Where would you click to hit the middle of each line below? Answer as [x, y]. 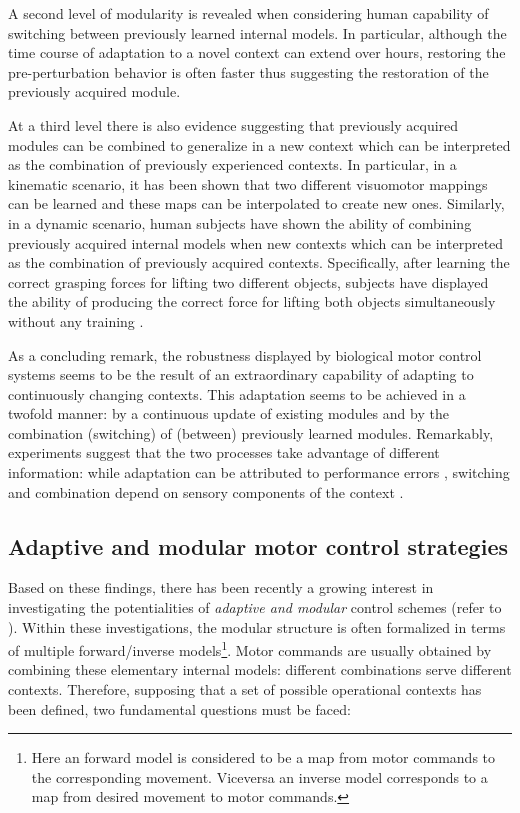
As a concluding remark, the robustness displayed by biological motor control [245, 354]
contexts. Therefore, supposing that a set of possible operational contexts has [245, 689]
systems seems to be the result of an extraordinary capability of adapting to [241, 374]
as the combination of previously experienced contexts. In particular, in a [232, 164]
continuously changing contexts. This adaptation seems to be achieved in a [237, 393]
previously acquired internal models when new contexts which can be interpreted [256, 242]
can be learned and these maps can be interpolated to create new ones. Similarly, [256, 203]
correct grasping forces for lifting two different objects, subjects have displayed [248, 281]
